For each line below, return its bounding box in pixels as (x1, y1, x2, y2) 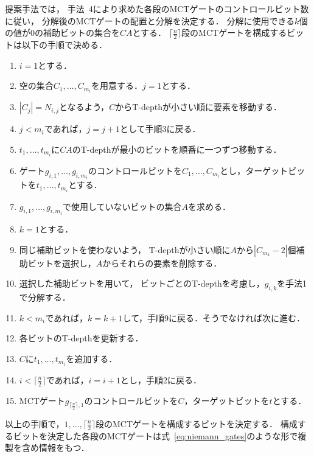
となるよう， (58, 100, 110, 113)
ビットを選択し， (27, 256, 96, 269)
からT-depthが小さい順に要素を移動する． (115, 100, 282, 113)
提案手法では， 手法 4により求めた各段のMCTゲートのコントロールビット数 (5, 2, 309, 15)
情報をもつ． (38, 441, 89, 454)
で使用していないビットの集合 (62, 200, 182, 212)
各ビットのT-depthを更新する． (19, 332, 144, 344)
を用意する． (91, 79, 143, 92)
